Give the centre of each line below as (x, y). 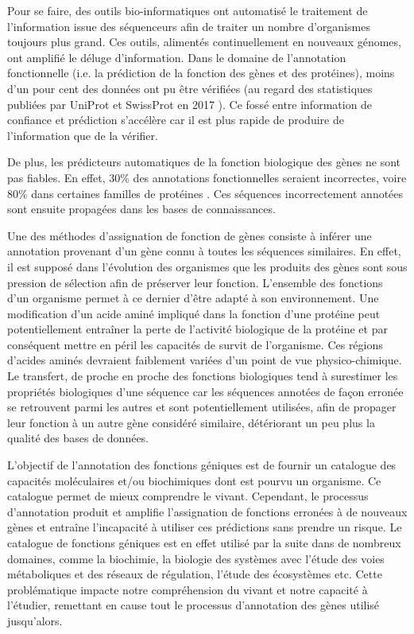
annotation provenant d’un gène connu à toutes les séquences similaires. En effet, (204, 251)
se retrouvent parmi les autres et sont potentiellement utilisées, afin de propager (202, 407)
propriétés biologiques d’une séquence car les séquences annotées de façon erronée (205, 391)
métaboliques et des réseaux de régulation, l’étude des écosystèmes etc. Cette (195, 574)
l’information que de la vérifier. (83, 135)
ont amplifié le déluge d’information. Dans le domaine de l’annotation (177, 57)
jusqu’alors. (35, 620)
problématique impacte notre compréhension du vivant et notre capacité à (188, 589)
